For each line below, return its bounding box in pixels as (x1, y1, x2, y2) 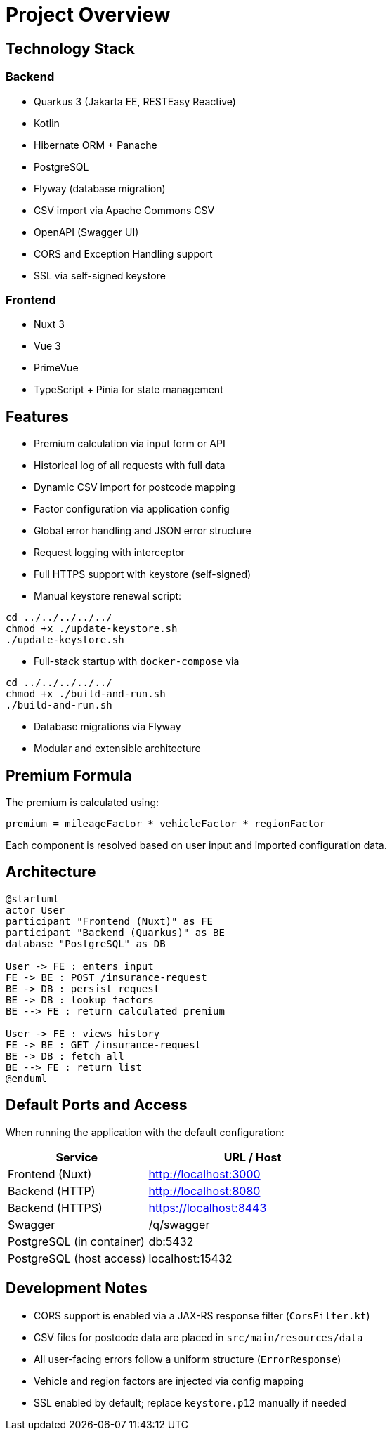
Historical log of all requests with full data (34, 459, 226, 472)
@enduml (6, 1072, 48, 1084)
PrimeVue (34, 362, 79, 374)
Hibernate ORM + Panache (34, 138, 157, 151)
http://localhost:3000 (148, 1166, 261, 1181)
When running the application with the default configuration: (6, 1126, 285, 1138)
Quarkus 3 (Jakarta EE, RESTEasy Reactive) (34, 95, 236, 107)
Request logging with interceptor (34, 546, 185, 559)
